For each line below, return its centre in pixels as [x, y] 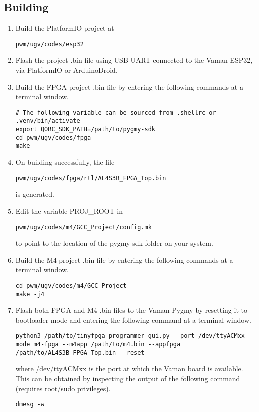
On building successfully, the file [65, 162]
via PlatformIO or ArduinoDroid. [67, 70]
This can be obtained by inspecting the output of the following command [128, 379]
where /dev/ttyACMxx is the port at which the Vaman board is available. [129, 369]
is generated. [35, 194]
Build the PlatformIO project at [65, 28]
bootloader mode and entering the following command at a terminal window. [133, 320]
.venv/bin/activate [48, 121]
